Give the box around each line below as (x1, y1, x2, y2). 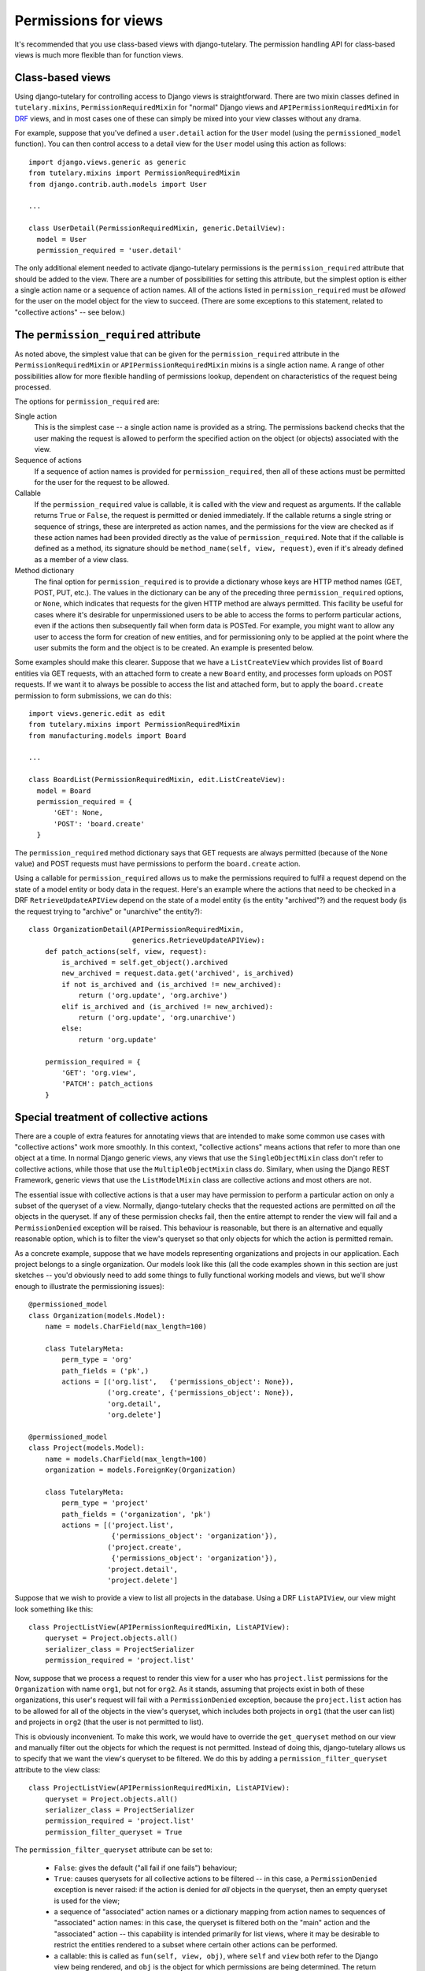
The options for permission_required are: (14, 397, 160, 406)
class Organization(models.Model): (28, 1311, 166, 1320)
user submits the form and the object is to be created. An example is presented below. (34, 643, 314, 652)
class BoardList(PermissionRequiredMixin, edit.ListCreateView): (28, 775, 286, 784)
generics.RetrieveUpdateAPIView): (131, 936, 265, 945)
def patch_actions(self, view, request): (44, 947, 208, 956)
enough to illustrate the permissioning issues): (14, 1281, 164, 1291)
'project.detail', (107, 1565, 179, 1574)
